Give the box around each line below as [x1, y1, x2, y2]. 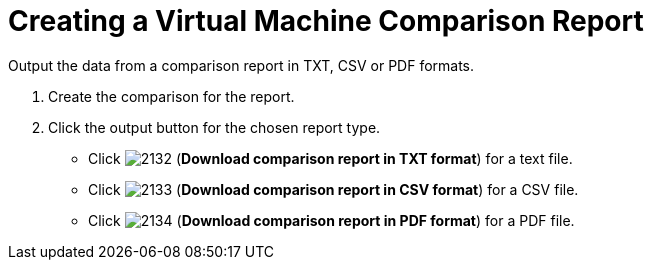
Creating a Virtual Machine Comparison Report [8, 4, 644, 38]
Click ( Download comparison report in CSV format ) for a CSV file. [88, 180, 579, 198]
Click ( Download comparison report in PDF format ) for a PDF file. [88, 211, 575, 229]
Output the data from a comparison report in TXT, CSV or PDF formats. [8, 56, 475, 74]
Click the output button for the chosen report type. [48, 118, 381, 136]
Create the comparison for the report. [48, 87, 295, 105]
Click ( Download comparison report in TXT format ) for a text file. [88, 149, 573, 167]
